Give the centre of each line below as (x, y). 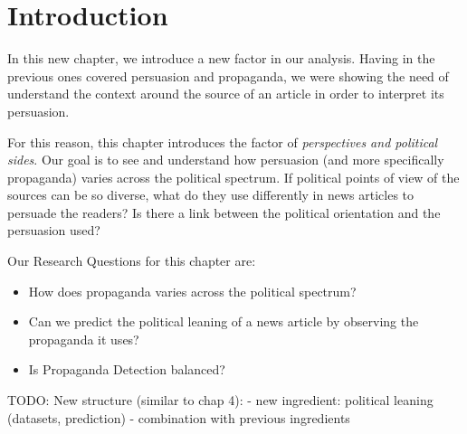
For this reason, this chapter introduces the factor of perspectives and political (223, 142)
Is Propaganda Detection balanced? (127, 369)
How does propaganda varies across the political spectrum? (192, 291)
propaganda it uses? (84, 339)
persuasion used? (54, 230)
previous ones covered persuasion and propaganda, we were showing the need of (228, 75)
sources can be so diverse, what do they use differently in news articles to (211, 195)
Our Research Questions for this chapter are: (132, 261)
